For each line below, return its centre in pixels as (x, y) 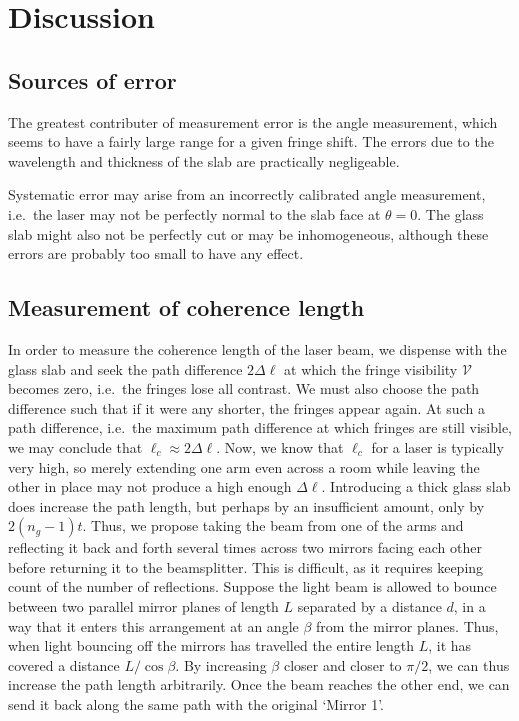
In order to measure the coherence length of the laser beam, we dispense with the (257, 348)
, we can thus (469, 664)
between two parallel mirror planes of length (143, 606)
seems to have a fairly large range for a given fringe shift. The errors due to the (251, 141)
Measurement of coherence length (186, 307)
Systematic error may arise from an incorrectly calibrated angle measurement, (247, 194)
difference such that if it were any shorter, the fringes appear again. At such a (246, 407)
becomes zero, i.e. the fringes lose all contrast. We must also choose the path (244, 388)
